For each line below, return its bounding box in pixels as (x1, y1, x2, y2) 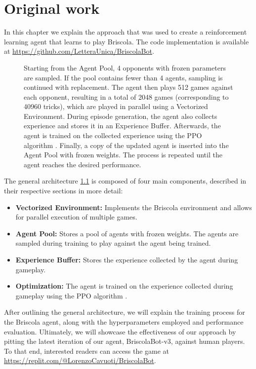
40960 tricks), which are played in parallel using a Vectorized (24, 101, 208, 111)
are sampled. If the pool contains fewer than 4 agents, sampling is (24, 72, 223, 82)
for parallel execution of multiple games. (15, 212, 137, 222)
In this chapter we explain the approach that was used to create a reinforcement (4, 27, 247, 37)
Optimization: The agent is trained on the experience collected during (15, 281, 233, 291)
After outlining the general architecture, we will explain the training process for (4, 307, 245, 317)
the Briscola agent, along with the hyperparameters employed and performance (4, 316, 244, 327)
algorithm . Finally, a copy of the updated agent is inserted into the (24, 140, 229, 150)
